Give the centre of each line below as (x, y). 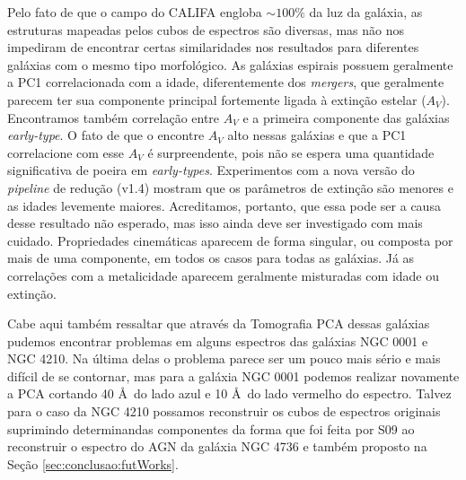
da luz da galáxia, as (366, 12)
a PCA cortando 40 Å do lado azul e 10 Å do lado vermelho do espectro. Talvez (229, 393)
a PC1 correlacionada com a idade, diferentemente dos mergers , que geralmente (226, 82)
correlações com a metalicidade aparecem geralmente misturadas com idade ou (224, 275)
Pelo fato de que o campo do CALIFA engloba (135, 12)
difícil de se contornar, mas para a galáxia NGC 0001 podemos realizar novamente (233, 375)
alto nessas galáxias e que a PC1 (317, 135)
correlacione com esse (66, 152)
